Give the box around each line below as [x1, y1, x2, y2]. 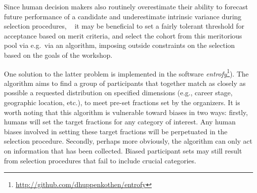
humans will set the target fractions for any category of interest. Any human [4, 116, 236, 127]
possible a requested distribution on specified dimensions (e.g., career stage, [4, 87, 233, 98]
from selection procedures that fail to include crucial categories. [4, 155, 196, 165]
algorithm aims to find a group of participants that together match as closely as [4, 77, 246, 88]
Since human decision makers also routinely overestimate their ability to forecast [4, 1, 248, 11]
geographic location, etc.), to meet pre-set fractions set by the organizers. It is [4, 97, 240, 107]
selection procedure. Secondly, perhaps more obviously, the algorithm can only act [4, 136, 253, 146]
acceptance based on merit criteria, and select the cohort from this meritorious [4, 30, 242, 40]
